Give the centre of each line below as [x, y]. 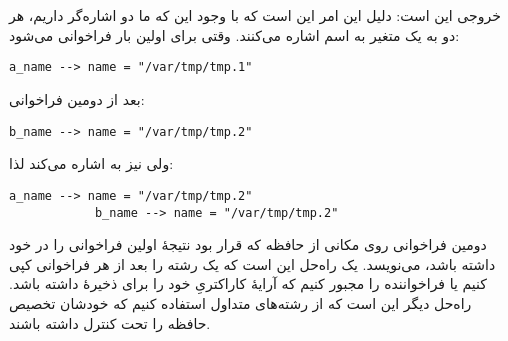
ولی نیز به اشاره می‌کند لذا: [91, 163]
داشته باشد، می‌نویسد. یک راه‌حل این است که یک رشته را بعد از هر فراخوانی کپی [252, 263]
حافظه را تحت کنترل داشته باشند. [110, 322]
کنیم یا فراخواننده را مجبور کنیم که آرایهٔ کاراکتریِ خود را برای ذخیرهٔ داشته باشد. [248, 283]
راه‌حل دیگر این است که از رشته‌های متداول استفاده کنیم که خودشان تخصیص [240, 302]
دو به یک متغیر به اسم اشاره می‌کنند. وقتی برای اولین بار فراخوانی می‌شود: [234, 34]
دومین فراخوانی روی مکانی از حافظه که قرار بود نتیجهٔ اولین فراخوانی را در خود [248, 244]
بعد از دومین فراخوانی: [77, 99]
